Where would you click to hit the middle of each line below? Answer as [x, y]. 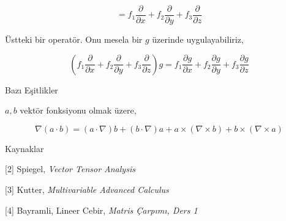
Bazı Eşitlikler [32, 89]
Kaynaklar [24, 148]
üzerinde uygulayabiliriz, [198, 39]
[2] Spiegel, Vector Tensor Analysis [70, 169]
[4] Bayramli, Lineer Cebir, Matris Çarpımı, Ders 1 [101, 210]
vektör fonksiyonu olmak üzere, [78, 110]
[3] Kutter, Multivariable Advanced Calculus [87, 190]
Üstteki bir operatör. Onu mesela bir [74, 39]
